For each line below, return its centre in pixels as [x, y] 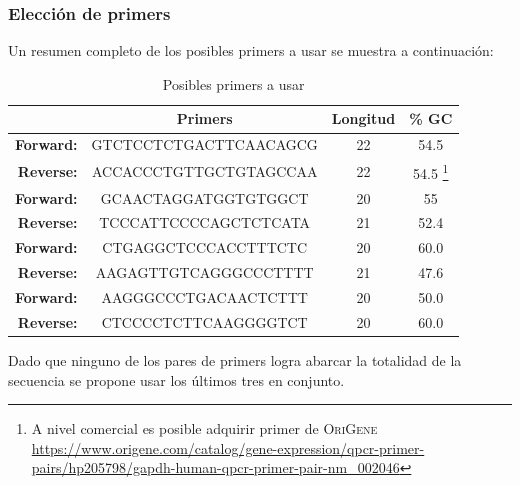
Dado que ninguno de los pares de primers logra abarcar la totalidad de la [235, 359]
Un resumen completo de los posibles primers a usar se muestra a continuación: [251, 50]
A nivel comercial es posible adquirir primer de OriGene [204, 428]
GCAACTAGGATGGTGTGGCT [204, 197]
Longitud [363, 118]
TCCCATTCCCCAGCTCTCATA [205, 222]
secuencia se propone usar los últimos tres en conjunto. [176, 379]
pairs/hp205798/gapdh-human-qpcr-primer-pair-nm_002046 [215, 467]
